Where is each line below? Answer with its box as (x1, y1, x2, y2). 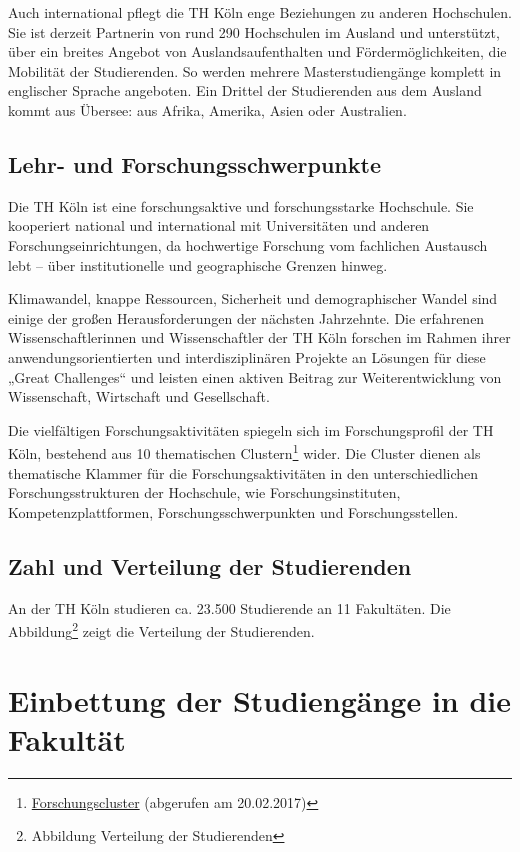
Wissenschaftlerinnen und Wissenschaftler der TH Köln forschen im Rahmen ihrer (8, 327, 511, 348)
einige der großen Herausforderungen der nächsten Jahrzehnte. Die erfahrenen (8, 307, 485, 328)
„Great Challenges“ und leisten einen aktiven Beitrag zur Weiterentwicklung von (8, 366, 502, 387)
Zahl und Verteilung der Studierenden (8, 550, 412, 581)
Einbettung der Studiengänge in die (8, 679, 512, 720)
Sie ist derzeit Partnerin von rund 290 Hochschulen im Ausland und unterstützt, (8, 21, 500, 42)
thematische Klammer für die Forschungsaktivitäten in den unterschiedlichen (8, 462, 479, 483)
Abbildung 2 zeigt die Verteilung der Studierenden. (8, 618, 315, 641)
